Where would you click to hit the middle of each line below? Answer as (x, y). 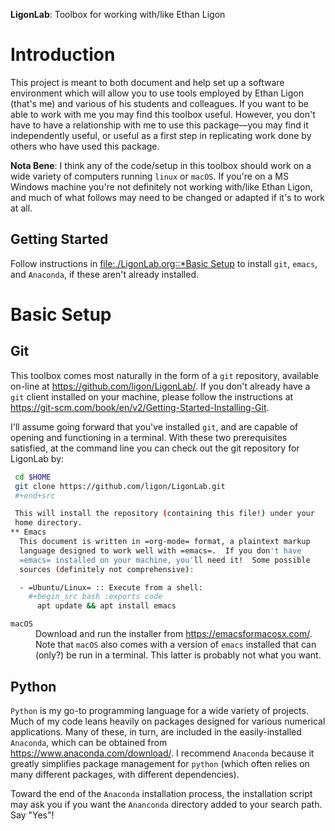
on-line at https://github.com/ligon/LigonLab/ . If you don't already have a (160, 386)
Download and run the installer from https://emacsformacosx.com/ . (174, 634)
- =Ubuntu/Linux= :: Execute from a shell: (111, 587)
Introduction (63, 55)
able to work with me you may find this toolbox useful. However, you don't (163, 114)
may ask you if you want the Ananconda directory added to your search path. (166, 804)
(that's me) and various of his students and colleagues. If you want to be (159, 103)
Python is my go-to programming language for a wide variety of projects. (159, 710)
